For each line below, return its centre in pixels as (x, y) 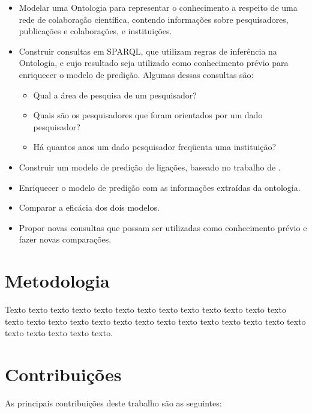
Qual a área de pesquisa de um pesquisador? (115, 95)
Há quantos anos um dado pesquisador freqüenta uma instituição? (155, 147)
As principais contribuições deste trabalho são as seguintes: (113, 402)
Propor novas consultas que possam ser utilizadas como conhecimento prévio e (163, 227)
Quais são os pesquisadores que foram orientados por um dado (148, 115)
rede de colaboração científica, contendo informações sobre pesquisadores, (154, 19)
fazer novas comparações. (65, 239)
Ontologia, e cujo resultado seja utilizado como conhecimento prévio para (154, 63)
